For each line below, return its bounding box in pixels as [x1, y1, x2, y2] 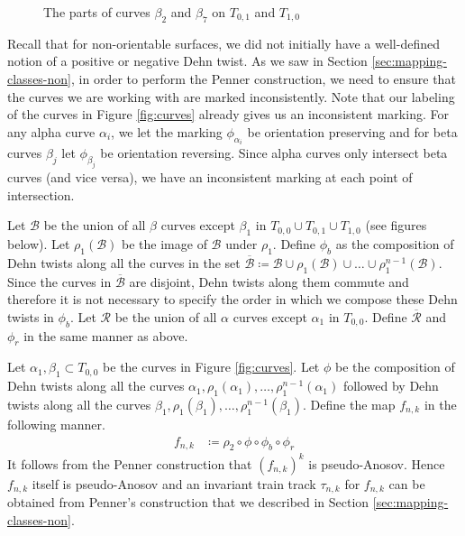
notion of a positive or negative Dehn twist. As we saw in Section [7, 51, 368, 70]
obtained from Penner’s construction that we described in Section [7, 493, 369, 512]
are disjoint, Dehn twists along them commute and [129, 272, 409, 291]
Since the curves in [7, 272, 112, 291]
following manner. [7, 414, 105, 433]
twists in [7, 307, 54, 326]
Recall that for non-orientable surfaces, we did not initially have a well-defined [7, 33, 440, 52]
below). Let [7, 234, 70, 253]
